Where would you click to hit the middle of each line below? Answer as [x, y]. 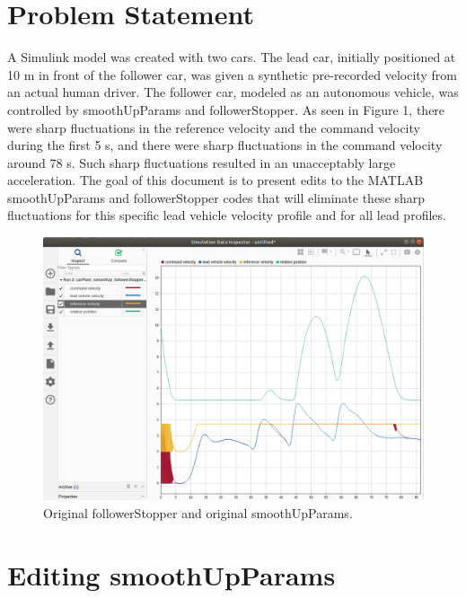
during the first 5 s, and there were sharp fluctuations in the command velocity [225, 145]
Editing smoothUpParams [171, 574]
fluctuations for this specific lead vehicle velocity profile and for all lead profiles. [227, 215]
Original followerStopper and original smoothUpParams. [198, 512]
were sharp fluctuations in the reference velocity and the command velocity [214, 127]
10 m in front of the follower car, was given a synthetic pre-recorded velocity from [232, 74]
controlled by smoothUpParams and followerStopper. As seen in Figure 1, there [226, 109]
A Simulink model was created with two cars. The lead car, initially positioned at [232, 57]
